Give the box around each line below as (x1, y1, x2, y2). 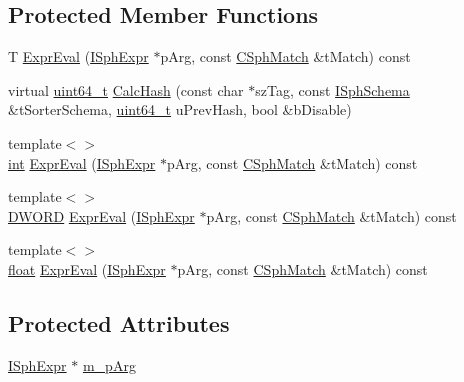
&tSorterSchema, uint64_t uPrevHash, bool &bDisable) (8, 99, 352, 120)
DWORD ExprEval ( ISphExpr (8, 205, 195, 226)
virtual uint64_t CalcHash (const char (8, 79, 244, 100)
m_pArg (82, 354, 136, 375)
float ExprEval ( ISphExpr (8, 258, 166, 279)
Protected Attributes (8, 307, 230, 338)
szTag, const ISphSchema (255, 79, 410, 100)
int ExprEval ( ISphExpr (8, 152, 156, 173)
